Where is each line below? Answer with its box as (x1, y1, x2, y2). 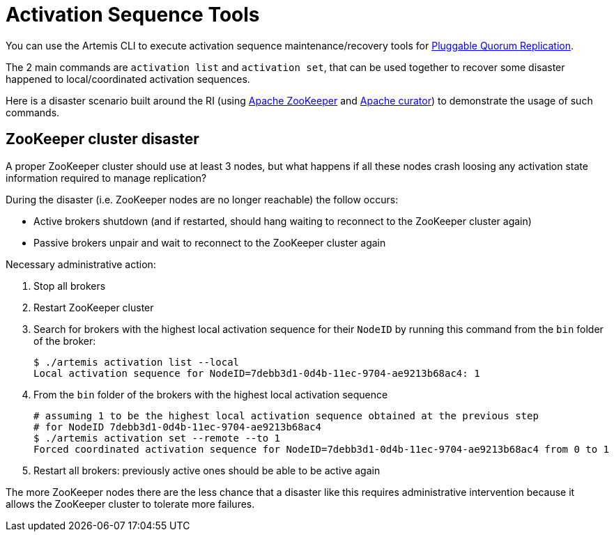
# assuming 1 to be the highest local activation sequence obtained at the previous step (33, 410, 539, 421)
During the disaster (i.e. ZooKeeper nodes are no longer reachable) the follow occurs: (6, 193, 399, 205)
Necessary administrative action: (6, 258, 156, 270)
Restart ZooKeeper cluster (33, 301, 154, 313)
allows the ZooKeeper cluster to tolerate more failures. (6, 497, 255, 510)
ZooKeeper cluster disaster (6, 130, 199, 148)
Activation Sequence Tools (6, 3, 260, 26)
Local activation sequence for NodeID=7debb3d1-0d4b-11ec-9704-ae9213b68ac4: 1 (33, 367, 480, 379)
